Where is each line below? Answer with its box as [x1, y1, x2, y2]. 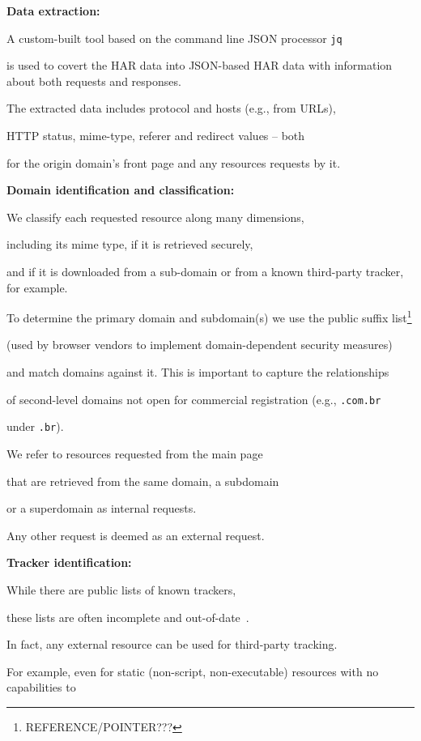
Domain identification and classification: [6, 181, 235, 198]
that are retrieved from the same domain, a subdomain [6, 472, 279, 489]
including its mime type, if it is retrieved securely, [6, 236, 253, 253]
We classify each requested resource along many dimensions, [6, 208, 304, 225]
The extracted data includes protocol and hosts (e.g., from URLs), [6, 100, 336, 117]
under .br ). [6, 418, 64, 435]
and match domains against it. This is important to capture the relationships [6, 364, 389, 381]
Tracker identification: [6, 554, 132, 571]
